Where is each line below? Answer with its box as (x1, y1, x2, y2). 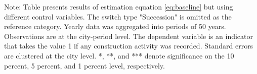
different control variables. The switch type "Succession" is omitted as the (4, 11, 232, 21)
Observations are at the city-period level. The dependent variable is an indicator (4, 30, 253, 41)
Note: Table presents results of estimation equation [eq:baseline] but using (4, 1, 233, 11)
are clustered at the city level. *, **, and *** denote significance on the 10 (4, 50, 234, 60)
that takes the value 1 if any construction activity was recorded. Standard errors (4, 40, 253, 51)
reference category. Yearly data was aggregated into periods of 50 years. (4, 21, 226, 31)
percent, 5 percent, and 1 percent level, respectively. (4, 60, 165, 70)
